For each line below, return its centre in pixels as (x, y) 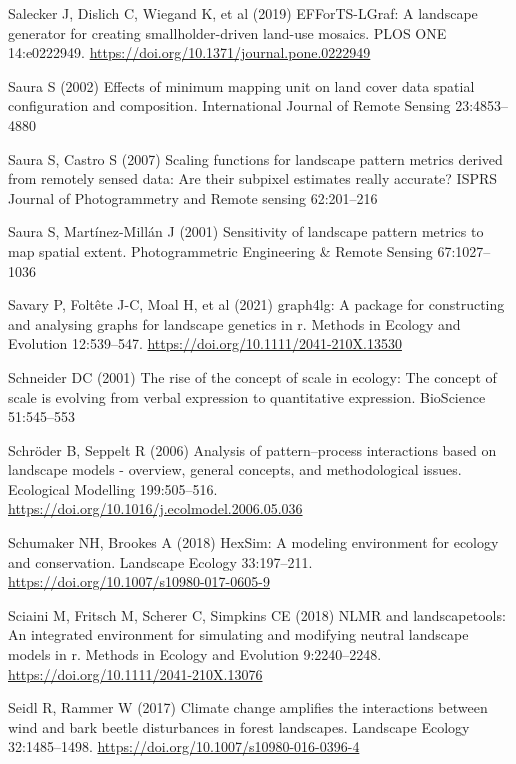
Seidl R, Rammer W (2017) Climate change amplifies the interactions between (248, 707)
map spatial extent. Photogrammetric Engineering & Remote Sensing (220, 250)
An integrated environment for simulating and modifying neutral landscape (238, 634)
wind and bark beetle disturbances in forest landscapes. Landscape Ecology (239, 726)
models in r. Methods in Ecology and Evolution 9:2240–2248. (195, 654)
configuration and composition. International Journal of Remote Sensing (229, 105)
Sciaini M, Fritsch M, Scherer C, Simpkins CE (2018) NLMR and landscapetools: (257, 614)
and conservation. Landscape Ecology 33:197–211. (160, 561)
